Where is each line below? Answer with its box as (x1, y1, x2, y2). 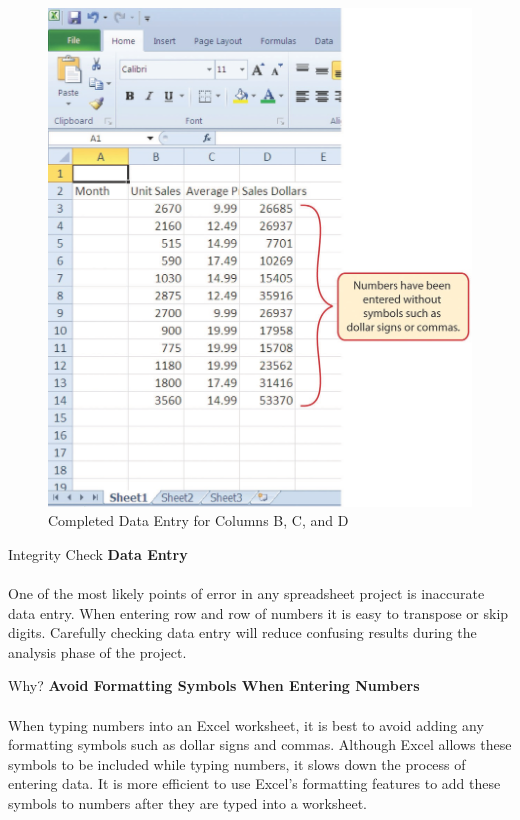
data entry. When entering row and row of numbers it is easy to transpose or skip (8, 602, 509, 623)
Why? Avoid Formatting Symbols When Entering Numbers (8, 675, 420, 696)
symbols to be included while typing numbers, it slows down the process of (8, 753, 466, 774)
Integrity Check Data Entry (8, 543, 188, 564)
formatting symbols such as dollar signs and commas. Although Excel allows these (8, 734, 512, 755)
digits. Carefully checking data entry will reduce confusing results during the (8, 622, 477, 643)
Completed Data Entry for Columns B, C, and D (48, 510, 349, 531)
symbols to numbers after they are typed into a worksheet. (8, 792, 368, 813)
